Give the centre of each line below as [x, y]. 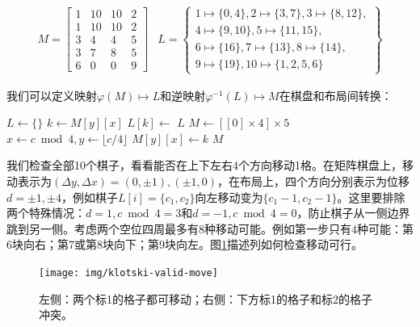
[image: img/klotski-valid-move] [128, 272]
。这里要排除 [371, 197]
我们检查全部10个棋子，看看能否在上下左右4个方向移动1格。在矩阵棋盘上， [204, 165]
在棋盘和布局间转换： [336, 95]
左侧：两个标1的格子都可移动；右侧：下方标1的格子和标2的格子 [206, 298]
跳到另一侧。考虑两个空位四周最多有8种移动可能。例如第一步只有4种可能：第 [210, 228]
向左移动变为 [229, 197]
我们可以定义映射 [52, 95]
